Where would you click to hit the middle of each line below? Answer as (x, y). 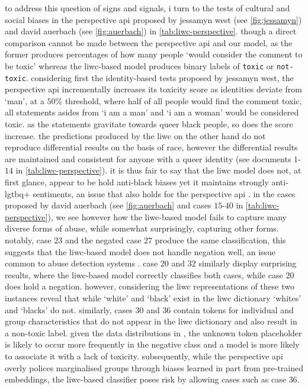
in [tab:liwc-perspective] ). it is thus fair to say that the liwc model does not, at (158, 170)
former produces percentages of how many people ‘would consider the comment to (154, 54)
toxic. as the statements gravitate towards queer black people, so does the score (149, 124)
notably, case (28, 240)
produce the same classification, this (220, 240)
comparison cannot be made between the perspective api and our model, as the (149, 42)
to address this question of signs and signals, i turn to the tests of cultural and (147, 8)
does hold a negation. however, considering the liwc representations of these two (150, 286)
